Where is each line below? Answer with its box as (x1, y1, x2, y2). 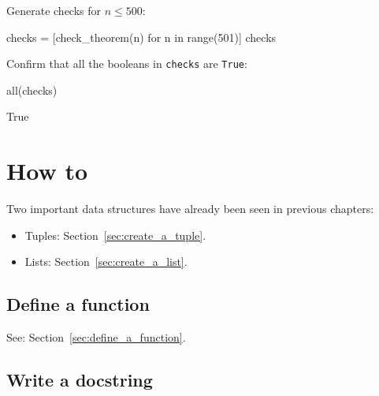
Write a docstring (6, 368, 153, 392)
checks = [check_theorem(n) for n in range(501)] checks (6, 28, 277, 45)
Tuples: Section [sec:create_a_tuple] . (24, 226, 206, 243)
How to (6, 155, 88, 187)
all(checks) (6, 81, 58, 98)
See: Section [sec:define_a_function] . (6, 329, 186, 346)
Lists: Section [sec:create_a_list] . (24, 253, 188, 270)
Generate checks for (6, 2, 102, 18)
